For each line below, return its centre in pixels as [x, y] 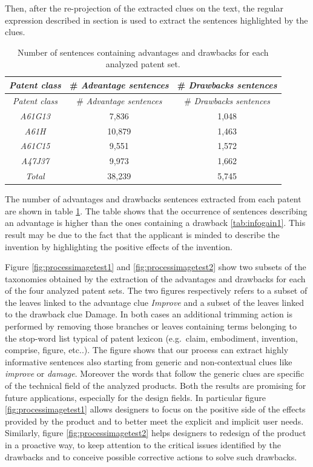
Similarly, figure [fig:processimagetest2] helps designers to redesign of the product [156, 433]
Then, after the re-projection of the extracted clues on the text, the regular [144, 8]
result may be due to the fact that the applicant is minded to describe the [142, 234]
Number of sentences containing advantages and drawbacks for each [143, 52]
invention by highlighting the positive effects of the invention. [119, 246]
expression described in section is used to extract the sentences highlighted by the [156, 20]
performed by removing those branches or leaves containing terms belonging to [151, 326]
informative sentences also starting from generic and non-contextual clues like [149, 361]
